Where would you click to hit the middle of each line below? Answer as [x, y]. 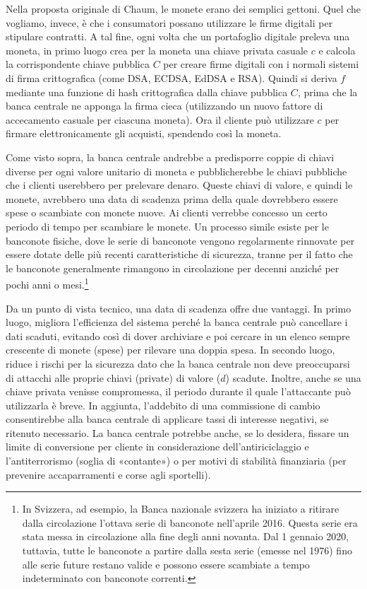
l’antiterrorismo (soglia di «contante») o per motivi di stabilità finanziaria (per [176, 461]
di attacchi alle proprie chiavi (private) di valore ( [113, 377]
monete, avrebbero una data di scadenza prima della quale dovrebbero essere [172, 198]
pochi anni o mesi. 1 [47, 283]
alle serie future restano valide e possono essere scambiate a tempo [166, 564]
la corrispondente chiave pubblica [78, 64]
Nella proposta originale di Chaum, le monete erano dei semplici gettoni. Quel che [183, 8]
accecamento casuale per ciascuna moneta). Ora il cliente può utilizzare [160, 119]
